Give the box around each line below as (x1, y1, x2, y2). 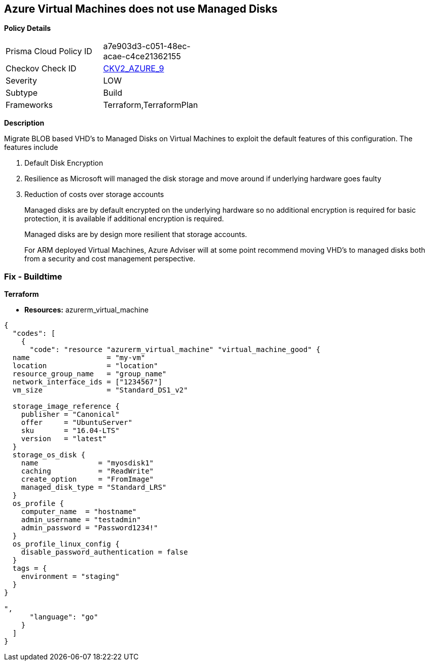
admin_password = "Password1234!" (21, 524, 158, 532)
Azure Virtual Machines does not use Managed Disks (4, 3, 278, 15)
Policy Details (4, 24, 51, 33)
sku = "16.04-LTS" (21, 426, 120, 435)
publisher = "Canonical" (21, 410, 120, 419)
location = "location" (12, 362, 158, 370)
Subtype (6, 88, 38, 98)
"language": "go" (29, 613, 98, 621)
